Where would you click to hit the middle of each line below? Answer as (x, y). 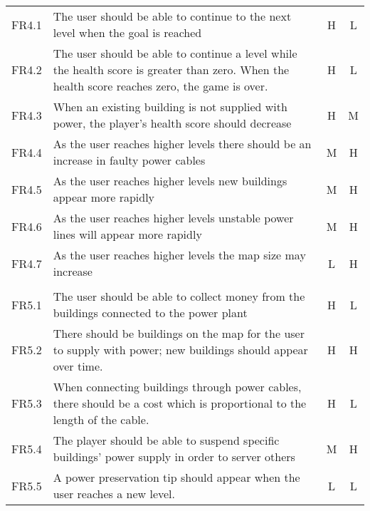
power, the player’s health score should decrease (172, 123)
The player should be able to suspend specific (166, 440)
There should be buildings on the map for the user (179, 333)
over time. (78, 366)
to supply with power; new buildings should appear (180, 350)
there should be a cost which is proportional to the (180, 403)
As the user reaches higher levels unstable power (173, 218)
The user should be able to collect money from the (179, 296)
